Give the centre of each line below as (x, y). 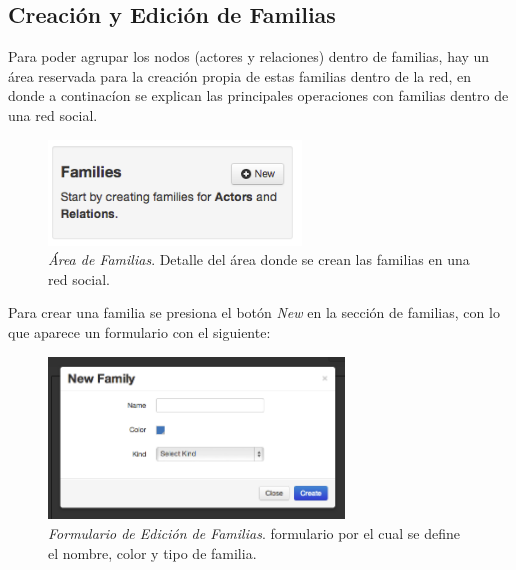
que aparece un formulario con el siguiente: (139, 331)
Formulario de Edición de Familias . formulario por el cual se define (254, 532)
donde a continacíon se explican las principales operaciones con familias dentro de (258, 95)
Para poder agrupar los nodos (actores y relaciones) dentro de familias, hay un (249, 56)
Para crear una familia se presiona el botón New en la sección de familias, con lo (254, 312)
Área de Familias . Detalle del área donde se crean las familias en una (259, 259)
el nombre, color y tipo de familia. (152, 552)
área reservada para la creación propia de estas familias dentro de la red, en (239, 75)
